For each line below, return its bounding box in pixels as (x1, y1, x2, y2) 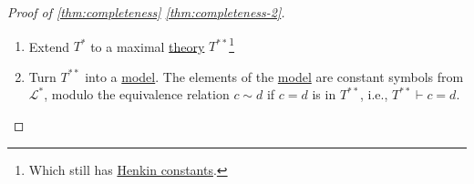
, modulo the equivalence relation (44, 85, 230, 104)
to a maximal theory (90, 36, 205, 56)
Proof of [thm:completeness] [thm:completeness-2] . (7, 3, 285, 21)
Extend (28, 36, 69, 56)
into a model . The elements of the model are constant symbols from (85, 66, 464, 86)
